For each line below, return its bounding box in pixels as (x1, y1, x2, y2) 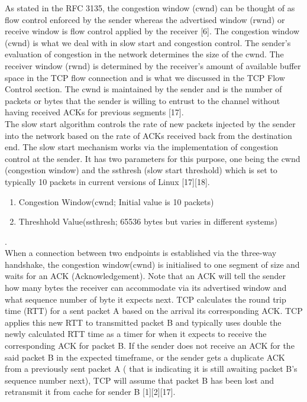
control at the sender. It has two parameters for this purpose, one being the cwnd (5, 152, 300, 164)
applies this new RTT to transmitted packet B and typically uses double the (5, 316, 282, 328)
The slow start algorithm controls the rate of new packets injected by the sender (5, 117, 296, 129)
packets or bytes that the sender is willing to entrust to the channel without (5, 94, 280, 106)
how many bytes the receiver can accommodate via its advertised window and (5, 281, 287, 294)
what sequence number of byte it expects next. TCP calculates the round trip (5, 293, 286, 305)
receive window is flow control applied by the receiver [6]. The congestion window (5, 25, 300, 37)
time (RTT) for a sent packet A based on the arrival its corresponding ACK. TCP (5, 304, 303, 317)
